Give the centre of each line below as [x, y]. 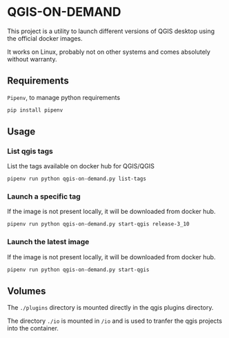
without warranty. [32, 59]
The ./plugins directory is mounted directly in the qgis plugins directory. [110, 308]
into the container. [33, 328]
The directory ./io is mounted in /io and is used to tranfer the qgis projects [115, 321]
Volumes [27, 291]
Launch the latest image [48, 242]
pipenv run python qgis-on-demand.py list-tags [77, 179]
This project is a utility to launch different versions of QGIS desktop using [111, 31]
